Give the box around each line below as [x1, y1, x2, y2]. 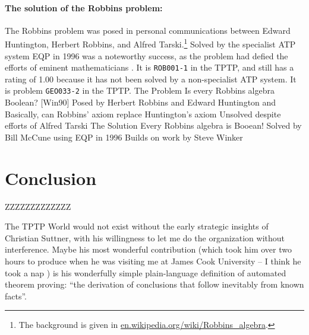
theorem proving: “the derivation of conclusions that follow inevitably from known [5, 278, 304, 291]
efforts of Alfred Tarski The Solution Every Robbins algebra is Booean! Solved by [5, 119, 302, 132]
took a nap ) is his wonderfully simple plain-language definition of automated [5, 266, 286, 279]
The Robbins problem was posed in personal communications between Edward [5, 24, 291, 36]
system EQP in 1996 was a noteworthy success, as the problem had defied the [5, 49, 288, 62]
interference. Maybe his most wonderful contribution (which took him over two [5, 243, 292, 256]
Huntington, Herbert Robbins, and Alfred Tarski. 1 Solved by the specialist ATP [5, 36, 296, 50]
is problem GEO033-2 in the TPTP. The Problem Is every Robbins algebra [5, 84, 275, 97]
